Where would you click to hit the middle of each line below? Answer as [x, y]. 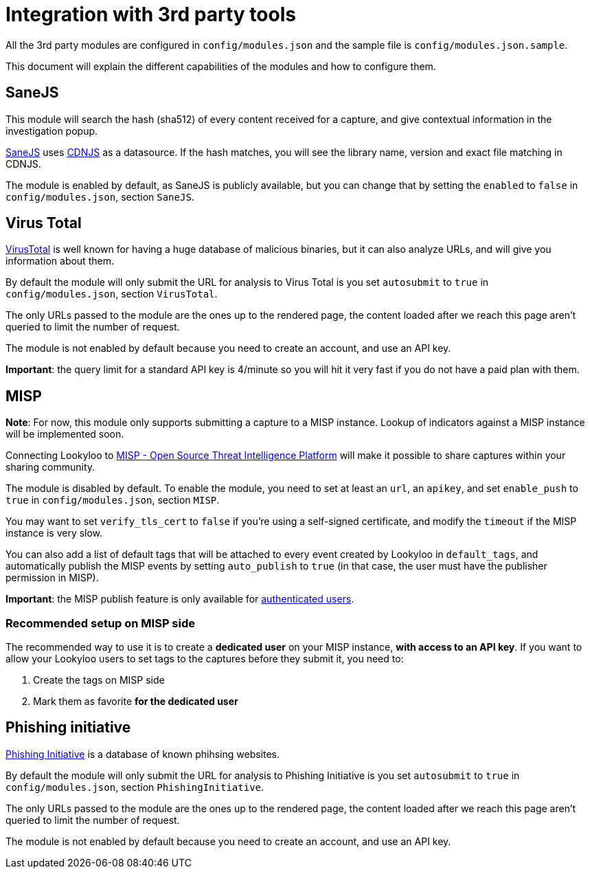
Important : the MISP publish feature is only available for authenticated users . [180, 599]
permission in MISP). [52, 578]
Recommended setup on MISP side [101, 623]
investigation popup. [52, 131]
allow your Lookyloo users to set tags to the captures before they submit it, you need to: [205, 659]
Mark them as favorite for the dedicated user [136, 702]
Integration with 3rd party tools [151, 14]
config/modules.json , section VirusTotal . [112, 294]
